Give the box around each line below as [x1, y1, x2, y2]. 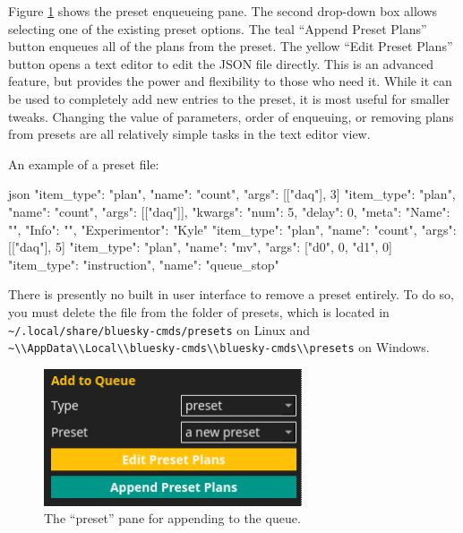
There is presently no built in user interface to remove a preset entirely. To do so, [8, 285, 455, 304]
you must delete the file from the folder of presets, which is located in [8, 302, 390, 321]
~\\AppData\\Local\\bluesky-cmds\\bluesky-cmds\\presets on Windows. [8, 338, 430, 357]
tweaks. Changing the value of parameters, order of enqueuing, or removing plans [8, 107, 454, 125]
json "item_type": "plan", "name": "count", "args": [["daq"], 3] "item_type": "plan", [8, 185, 456, 203]
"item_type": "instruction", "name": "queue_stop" [8, 254, 279, 273]
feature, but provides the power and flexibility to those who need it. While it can [8, 72, 452, 90]
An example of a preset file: [8, 154, 159, 173]
